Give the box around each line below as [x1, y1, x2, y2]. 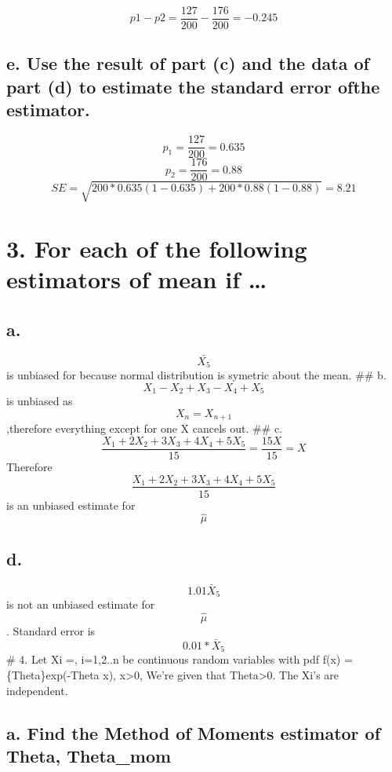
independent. [6, 682, 68, 698]
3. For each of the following [6, 232, 307, 264]
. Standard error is [6, 623, 96, 639]
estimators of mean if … [6, 263, 267, 295]
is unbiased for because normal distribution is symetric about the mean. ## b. [6, 367, 387, 383]
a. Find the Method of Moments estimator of [6, 720, 381, 745]
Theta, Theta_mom [6, 743, 172, 767]
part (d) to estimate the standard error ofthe [6, 74, 380, 98]
